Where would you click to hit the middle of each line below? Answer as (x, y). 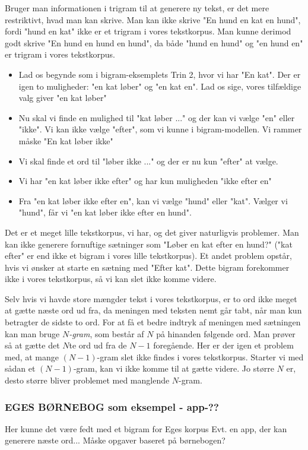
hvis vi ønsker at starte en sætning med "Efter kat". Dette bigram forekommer (147, 267)
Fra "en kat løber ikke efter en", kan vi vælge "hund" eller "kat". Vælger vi (153, 200)
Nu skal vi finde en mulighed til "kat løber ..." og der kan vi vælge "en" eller (157, 117)
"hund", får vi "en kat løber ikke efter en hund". (105, 212)
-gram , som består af (107, 333)
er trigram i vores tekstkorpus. (60, 54)
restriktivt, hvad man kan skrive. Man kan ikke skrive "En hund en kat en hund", (153, 19)
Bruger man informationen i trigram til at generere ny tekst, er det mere (137, 8)
